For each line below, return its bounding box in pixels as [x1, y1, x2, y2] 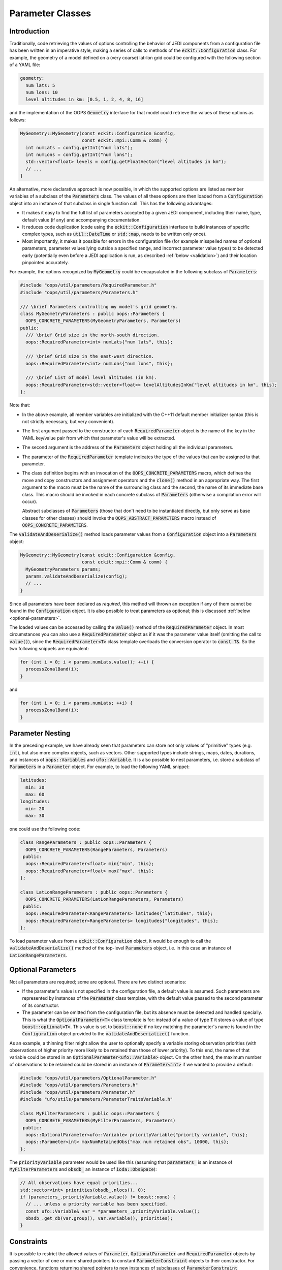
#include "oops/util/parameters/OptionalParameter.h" [20, 1075, 157, 1081]
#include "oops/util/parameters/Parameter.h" [20, 1089, 136, 1095]
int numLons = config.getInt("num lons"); [25, 151, 133, 157]
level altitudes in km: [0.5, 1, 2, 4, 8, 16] [25, 97, 144, 103]
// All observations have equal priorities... [20, 1180, 138, 1186]
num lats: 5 [25, 82, 55, 88]
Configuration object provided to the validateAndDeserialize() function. [22, 1031, 190, 1037]
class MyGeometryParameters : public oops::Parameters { [20, 310, 165, 316]
